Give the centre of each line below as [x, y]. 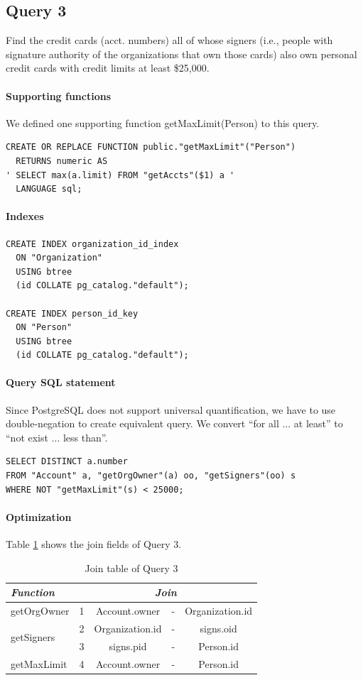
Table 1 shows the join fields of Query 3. [94, 544]
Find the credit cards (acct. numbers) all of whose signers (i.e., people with [169, 40]
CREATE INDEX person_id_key [72, 313]
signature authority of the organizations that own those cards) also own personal [181, 54]
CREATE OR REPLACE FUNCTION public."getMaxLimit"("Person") [151, 147]
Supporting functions [59, 95]
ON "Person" [44, 328]
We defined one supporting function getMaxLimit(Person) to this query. [163, 122]
